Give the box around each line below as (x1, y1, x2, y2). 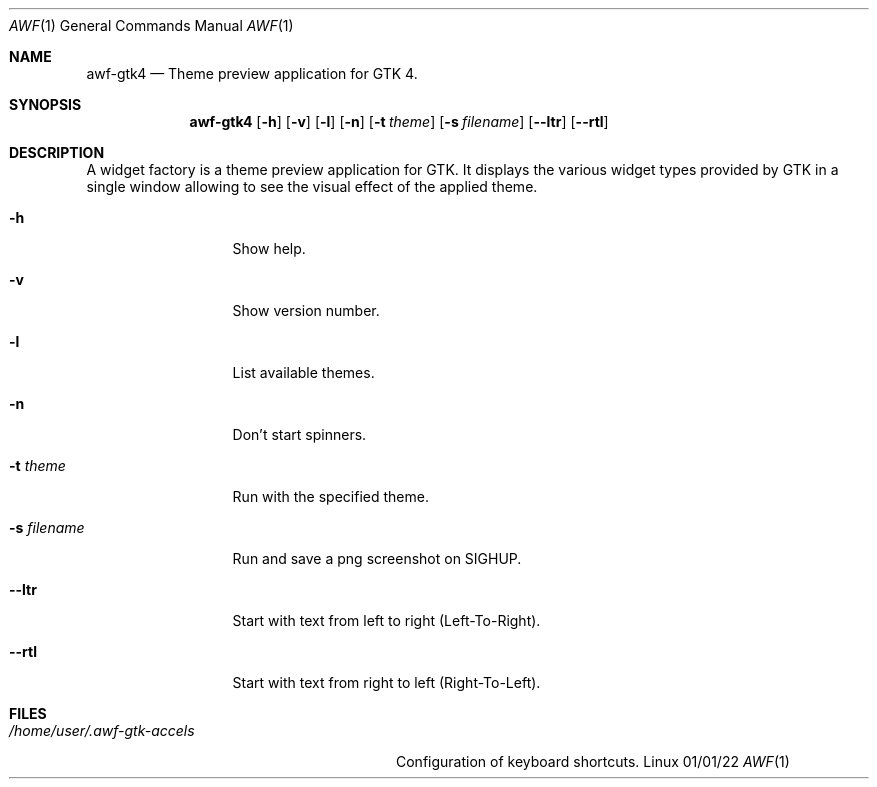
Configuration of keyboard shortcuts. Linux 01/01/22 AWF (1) (396, 753, 790, 770)
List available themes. (232, 364, 375, 381)
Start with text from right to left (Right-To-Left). (232, 674, 541, 691)
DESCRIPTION (9, 144, 105, 161)
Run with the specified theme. (232, 488, 429, 505)
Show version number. (232, 302, 380, 319)
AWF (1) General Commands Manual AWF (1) (9, 17, 294, 34)
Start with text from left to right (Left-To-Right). (232, 612, 541, 629)
